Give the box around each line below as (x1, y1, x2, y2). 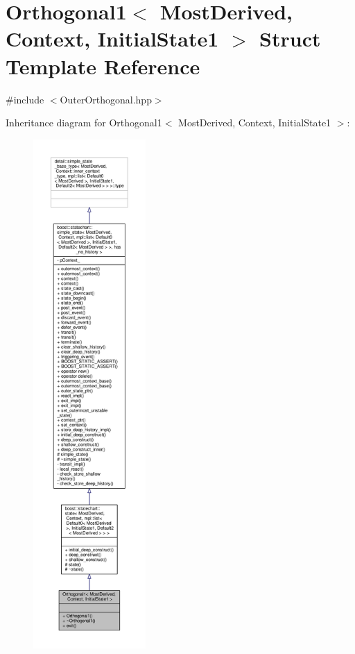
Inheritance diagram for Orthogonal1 (6, 115, 162, 130)
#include (6, 92, 44, 106)
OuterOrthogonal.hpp (60, 92, 152, 106)
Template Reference (6, 51, 200, 80)
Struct (259, 24, 321, 53)
